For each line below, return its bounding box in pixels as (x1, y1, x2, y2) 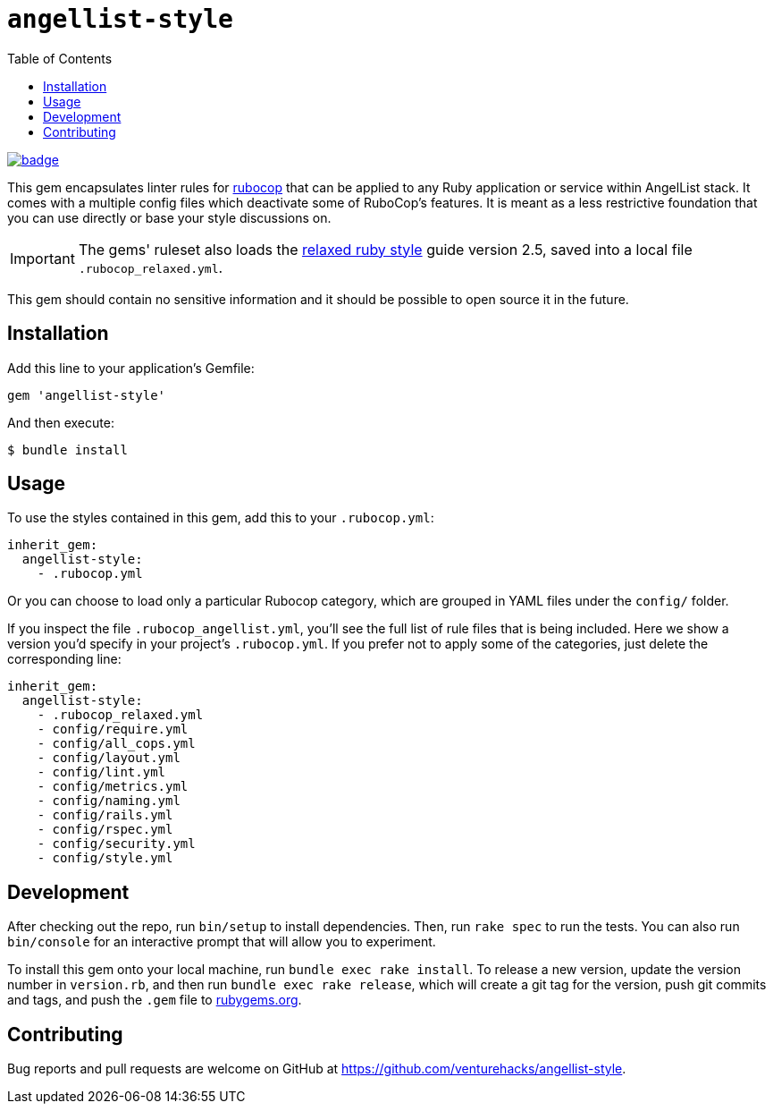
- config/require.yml (37, 722, 189, 737)
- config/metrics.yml (37, 779, 189, 794)
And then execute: (7, 414, 114, 430)
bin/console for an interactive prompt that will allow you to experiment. (7, 934, 436, 950)
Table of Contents (7, 50, 113, 66)
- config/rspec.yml (37, 822, 173, 837)
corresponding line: (7, 651, 122, 667)
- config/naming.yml (37, 793, 181, 809)
